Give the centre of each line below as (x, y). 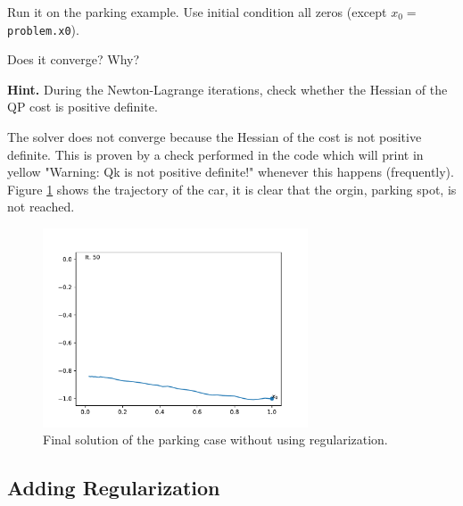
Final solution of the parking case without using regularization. (215, 440)
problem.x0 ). (43, 29)
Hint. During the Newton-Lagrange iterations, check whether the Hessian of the (227, 89)
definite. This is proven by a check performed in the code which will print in (215, 154)
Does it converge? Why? (74, 59)
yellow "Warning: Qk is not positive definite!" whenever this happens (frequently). (231, 172)
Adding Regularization (114, 488)
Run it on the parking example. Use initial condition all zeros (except (197, 12)
